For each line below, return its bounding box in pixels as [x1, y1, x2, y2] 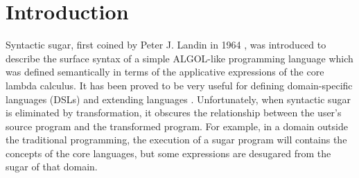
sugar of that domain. [6, 159, 98, 174]
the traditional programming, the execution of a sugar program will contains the [6, 132, 347, 147]
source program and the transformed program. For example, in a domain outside [6, 118, 348, 133]
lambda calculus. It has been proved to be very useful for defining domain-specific [6, 78, 353, 92]
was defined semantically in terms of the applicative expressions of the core [6, 64, 324, 79]
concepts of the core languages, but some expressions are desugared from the [6, 145, 331, 160]
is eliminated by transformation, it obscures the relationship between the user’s [6, 105, 342, 120]
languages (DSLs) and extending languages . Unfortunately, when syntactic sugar [6, 91, 351, 106]
